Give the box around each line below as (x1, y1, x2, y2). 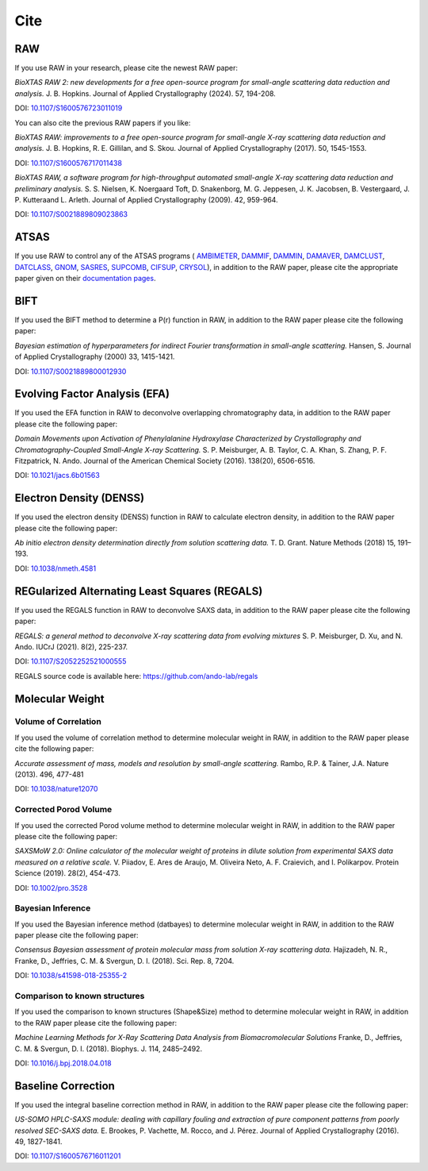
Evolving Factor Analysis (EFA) (14, 387, 170, 401)
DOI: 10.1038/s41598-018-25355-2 (14, 971, 128, 980)
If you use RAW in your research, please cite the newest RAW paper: (14, 64, 238, 73)
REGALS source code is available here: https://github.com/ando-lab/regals (14, 671, 258, 680)
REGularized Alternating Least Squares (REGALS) (14, 584, 263, 598)
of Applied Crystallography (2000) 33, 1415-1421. (14, 352, 175, 361)
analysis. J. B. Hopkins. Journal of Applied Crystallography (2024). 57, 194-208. (14, 88, 277, 98)
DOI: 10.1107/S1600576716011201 (14, 1151, 121, 1161)
